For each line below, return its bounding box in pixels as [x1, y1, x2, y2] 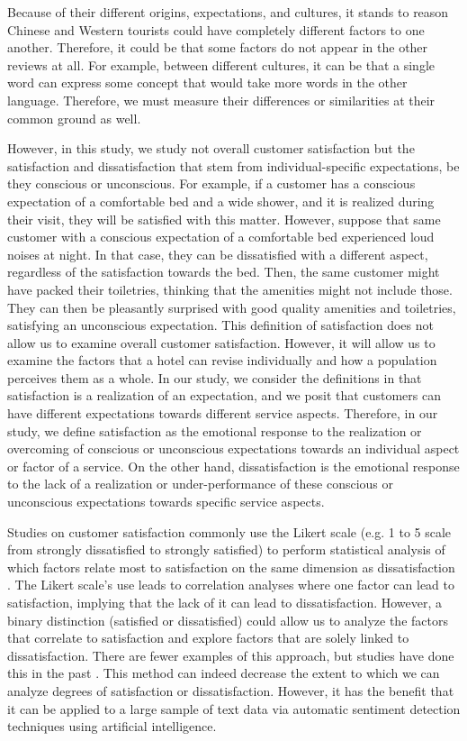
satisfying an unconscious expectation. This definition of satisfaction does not [7, 316, 434, 334]
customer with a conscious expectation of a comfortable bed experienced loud [7, 227, 435, 246]
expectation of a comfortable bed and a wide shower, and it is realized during [7, 191, 435, 210]
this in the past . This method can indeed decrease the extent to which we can [7, 663, 440, 682]
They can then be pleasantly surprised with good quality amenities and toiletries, [7, 297, 456, 316]
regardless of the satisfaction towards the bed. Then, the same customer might [7, 262, 440, 281]
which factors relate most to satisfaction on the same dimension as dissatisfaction [7, 557, 455, 576]
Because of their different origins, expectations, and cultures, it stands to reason [7, 3, 449, 21]
